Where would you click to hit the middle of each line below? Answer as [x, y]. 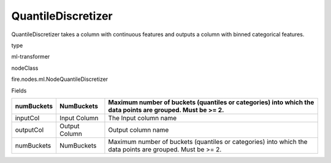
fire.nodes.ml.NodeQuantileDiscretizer [60, 79]
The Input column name [143, 118]
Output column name [139, 130]
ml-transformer [31, 57]
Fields [19, 90]
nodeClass [25, 68]
